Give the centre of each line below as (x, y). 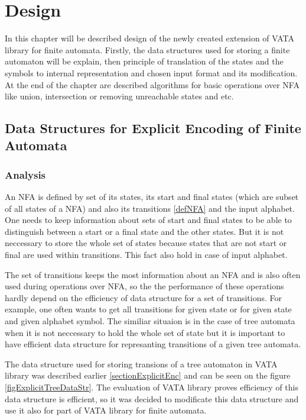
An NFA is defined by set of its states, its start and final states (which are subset (152, 197)
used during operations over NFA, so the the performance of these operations (144, 286)
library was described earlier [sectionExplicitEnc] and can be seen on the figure (148, 375)
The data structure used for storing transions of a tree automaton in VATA (141, 364)
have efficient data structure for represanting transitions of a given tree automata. (153, 344)
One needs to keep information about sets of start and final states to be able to (148, 220)
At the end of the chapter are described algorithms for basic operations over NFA (152, 84)
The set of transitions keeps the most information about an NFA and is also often (153, 274)
